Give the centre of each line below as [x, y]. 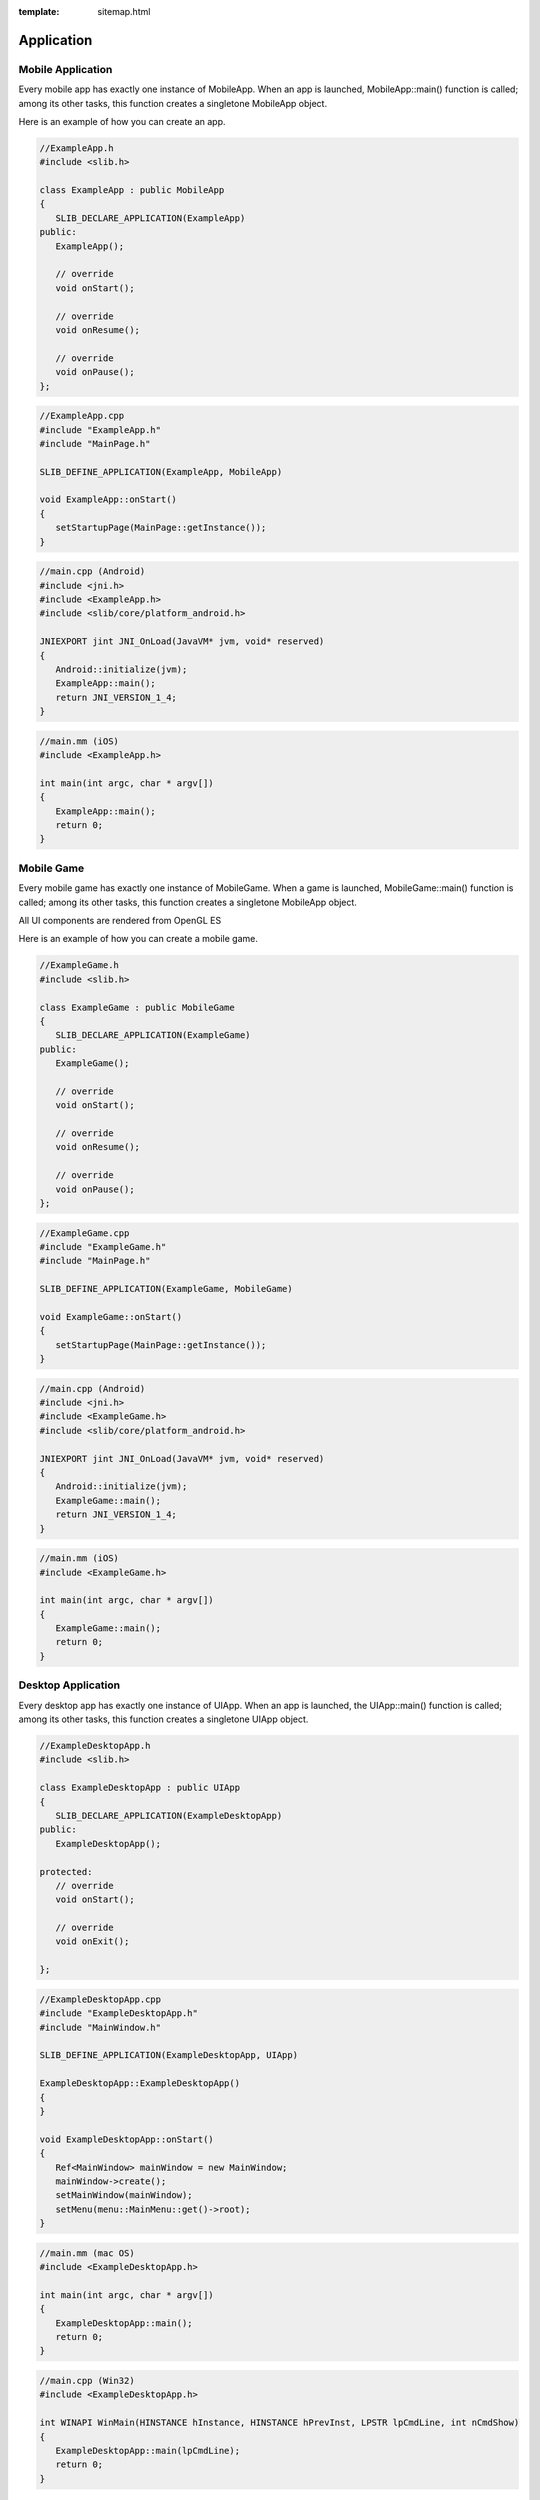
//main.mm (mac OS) [87, 2253]
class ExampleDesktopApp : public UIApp [139, 1788]
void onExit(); [92, 1941]
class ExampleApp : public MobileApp [132, 190]
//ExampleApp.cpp [82, 416]
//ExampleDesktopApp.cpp [100, 1999]
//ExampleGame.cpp [84, 1233]
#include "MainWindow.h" [100, 2027]
